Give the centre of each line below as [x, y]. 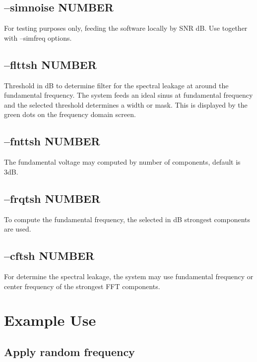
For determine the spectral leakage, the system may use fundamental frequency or [129, 276]
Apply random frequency [69, 351]
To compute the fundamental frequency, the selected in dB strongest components [127, 219]
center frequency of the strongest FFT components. [82, 286]
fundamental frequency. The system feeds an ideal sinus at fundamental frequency [128, 95]
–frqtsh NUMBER [52, 198]
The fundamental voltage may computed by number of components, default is [122, 162]
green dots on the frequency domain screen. [70, 114]
